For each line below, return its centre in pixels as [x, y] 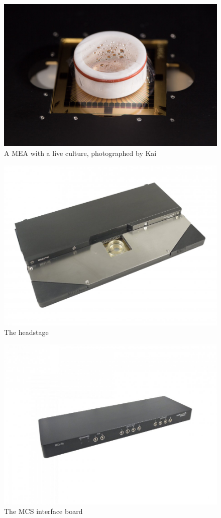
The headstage [26, 332]
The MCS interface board [43, 511]
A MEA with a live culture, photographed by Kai [80, 153]
